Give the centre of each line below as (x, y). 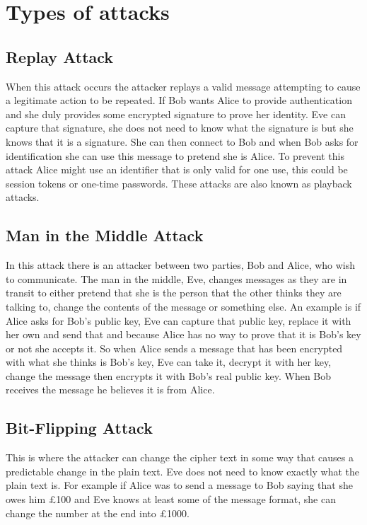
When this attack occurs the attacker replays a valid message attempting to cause (183, 86)
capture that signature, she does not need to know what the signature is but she (180, 128)
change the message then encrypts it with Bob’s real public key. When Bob (169, 375)
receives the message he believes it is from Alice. (110, 390)
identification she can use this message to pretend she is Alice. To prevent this (175, 155)
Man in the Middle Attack (105, 235)
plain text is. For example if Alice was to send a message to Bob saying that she (179, 485)
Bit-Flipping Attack (79, 428)
